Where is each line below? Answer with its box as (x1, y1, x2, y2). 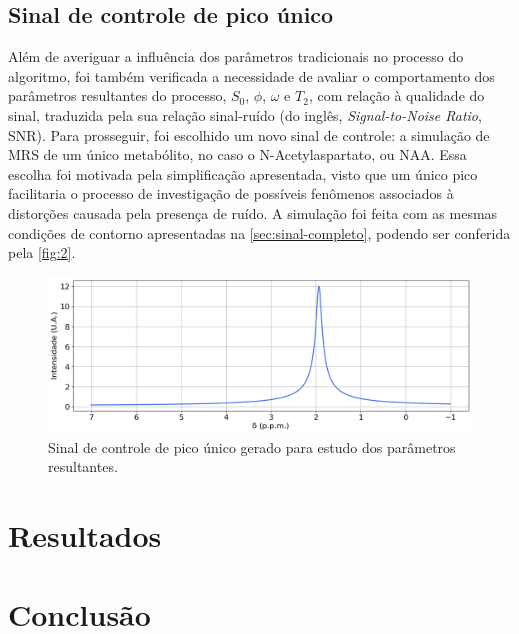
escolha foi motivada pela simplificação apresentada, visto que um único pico (8, 163, 478, 184)
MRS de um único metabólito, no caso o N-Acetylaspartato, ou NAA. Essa (8, 144, 467, 165)
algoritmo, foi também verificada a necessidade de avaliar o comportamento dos (8, 65, 495, 86)
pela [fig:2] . (8, 242, 76, 263)
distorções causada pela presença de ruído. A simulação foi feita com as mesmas (8, 202, 498, 223)
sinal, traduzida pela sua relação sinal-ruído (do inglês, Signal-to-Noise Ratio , (8, 104, 482, 125)
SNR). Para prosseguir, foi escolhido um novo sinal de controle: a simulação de (8, 124, 490, 145)
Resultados (8, 515, 162, 556)
